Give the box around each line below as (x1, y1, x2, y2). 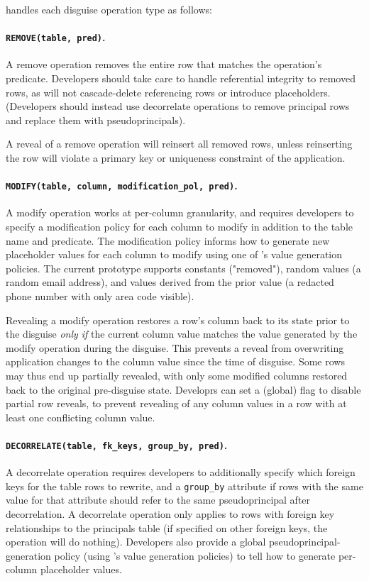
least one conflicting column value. (6, 409, 155, 424)
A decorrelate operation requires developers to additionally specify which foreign (6, 465, 356, 480)
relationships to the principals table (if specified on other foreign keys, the (6, 520, 328, 535)
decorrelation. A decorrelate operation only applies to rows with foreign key (6, 507, 335, 521)
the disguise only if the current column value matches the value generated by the (6, 326, 358, 341)
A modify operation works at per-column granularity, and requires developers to (6, 205, 354, 220)
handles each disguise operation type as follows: (6, 2, 212, 16)
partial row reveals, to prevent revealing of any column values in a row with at (6, 396, 347, 411)
